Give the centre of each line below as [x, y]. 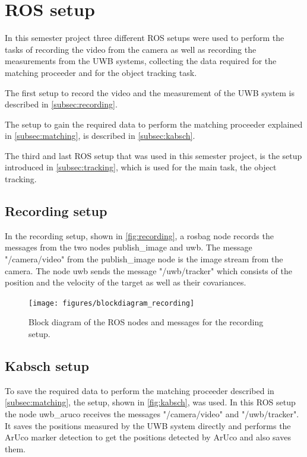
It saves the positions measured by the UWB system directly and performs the [148, 425]
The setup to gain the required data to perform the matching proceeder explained [154, 124]
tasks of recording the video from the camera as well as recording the [131, 49]
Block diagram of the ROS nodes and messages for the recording [146, 322]
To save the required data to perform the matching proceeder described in [140, 390]
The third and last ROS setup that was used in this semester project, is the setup [153, 155]
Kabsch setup [47, 366]
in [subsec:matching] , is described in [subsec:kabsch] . [100, 136]
